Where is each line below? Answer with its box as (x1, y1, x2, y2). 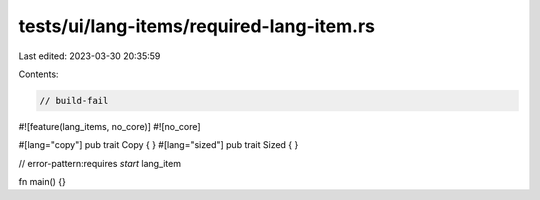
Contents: (18, 68, 59, 80)
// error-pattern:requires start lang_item (18, 157, 182, 169)
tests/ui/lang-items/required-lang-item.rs (18, 15, 375, 37)
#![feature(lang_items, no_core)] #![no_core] (18, 120, 201, 132)
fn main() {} (18, 176, 67, 188)
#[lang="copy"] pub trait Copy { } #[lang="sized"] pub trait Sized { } (18, 139, 299, 151)
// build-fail (39, 95, 109, 106)
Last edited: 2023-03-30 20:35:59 (18, 50, 161, 62)
